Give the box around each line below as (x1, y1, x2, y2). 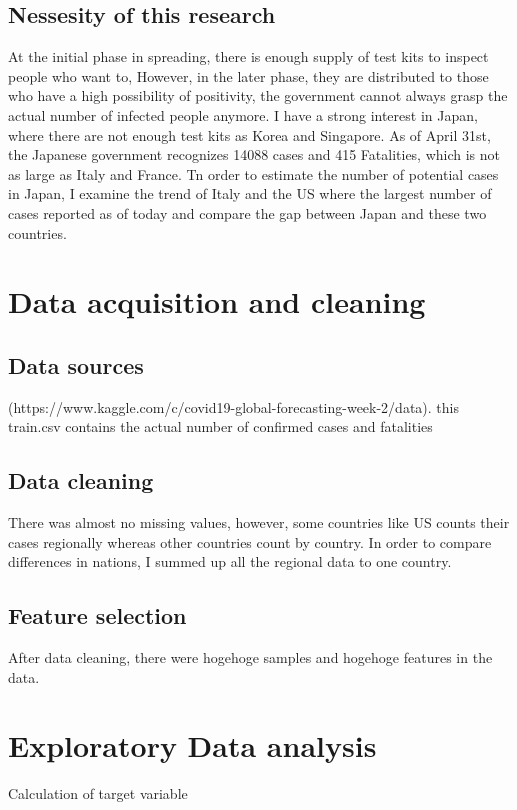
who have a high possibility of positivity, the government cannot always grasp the (8, 85, 508, 106)
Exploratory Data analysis (8, 725, 377, 766)
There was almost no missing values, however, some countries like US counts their (8, 512, 510, 533)
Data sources (8, 349, 144, 380)
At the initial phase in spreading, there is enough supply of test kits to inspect (8, 46, 489, 67)
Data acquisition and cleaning (8, 281, 426, 322)
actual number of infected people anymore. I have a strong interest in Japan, (8, 104, 478, 125)
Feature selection (8, 600, 187, 631)
